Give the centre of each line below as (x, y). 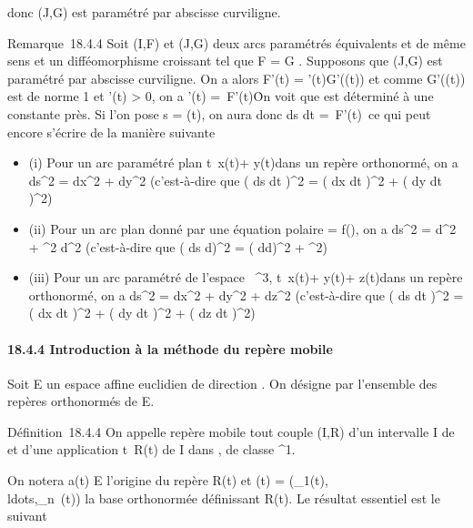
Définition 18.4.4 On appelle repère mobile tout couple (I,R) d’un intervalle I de (231, 431)
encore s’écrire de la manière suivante (111, 132)
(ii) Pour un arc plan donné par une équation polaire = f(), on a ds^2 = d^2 (242, 228)
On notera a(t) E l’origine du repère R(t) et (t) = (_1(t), (168, 480)
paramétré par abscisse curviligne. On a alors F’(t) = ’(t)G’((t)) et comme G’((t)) (236, 78)
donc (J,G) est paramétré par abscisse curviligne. (144, 12)
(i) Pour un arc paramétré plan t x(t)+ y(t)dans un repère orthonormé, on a (243, 162)
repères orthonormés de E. (81, 401)
